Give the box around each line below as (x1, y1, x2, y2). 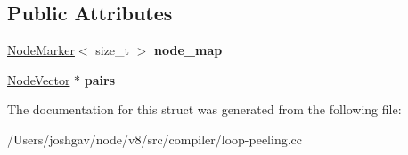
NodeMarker (7, 41, 75, 59)
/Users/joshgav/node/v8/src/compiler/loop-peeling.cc (7, 129, 302, 148)
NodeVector (7, 70, 70, 89)
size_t (95, 41, 130, 59)
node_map (154, 41, 223, 59)
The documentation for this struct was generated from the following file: (7, 100, 402, 119)
